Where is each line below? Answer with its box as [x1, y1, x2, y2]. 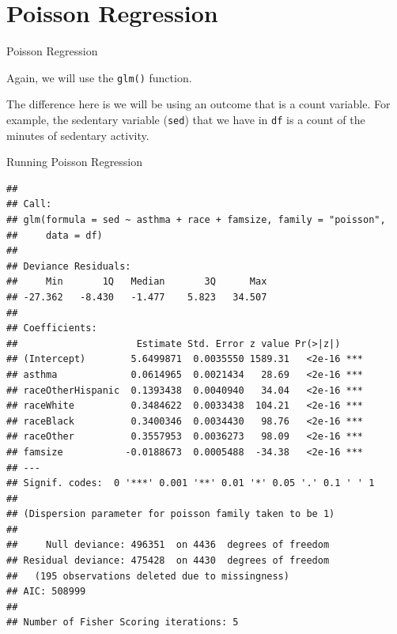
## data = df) [6, 229, 103, 241]
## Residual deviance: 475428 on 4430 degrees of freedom [6, 555, 330, 567]
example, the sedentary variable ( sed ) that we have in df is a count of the [6, 111, 365, 127]
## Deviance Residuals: [6, 260, 131, 272]
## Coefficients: [6, 323, 97, 334]
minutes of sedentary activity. [6, 126, 149, 143]
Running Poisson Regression [6, 153, 143, 170]
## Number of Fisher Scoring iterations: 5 [6, 617, 239, 628]
